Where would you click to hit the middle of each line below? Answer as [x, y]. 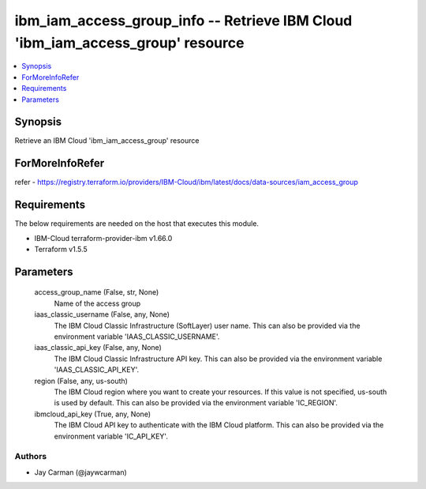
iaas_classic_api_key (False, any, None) [98, 348]
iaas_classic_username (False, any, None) [102, 314]
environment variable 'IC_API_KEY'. [111, 436]
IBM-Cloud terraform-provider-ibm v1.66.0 [103, 238]
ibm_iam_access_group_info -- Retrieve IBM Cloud [183, 21]
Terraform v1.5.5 [61, 250]
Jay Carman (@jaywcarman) [81, 472]
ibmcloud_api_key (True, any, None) [93, 414]
